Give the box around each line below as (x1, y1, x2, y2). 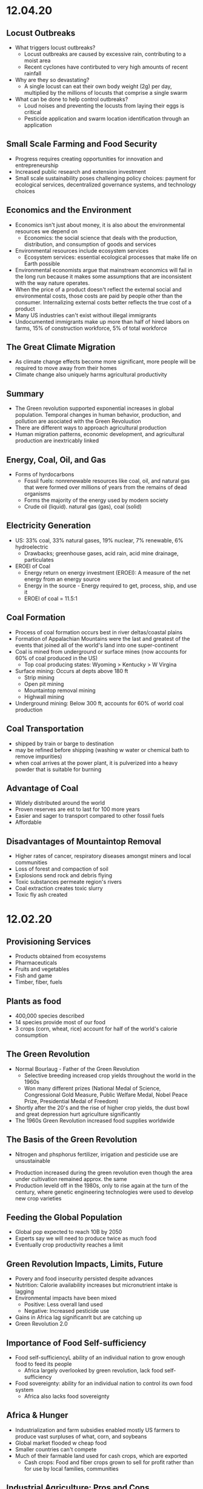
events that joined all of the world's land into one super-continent (15, 642, 179, 649)
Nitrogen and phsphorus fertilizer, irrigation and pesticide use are (15, 1151, 179, 1158)
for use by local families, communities (24, 1465, 119, 1472)
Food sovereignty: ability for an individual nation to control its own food (15, 1380, 193, 1387)
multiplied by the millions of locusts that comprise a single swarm (24, 89, 188, 96)
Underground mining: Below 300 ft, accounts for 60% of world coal (15, 699, 184, 707)
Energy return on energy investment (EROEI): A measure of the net (24, 569, 191, 576)
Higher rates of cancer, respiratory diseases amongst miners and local (15, 852, 191, 860)
